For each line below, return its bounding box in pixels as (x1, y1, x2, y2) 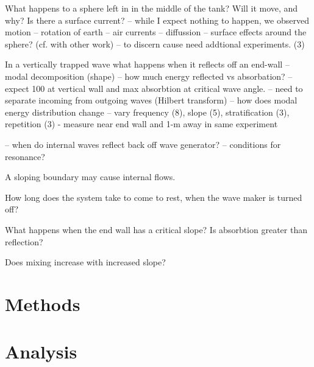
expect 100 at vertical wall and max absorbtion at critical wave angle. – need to (5, 82, 303, 94)
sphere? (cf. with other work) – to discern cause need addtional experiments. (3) (5, 37, 305, 50)
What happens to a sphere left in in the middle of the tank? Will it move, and (5, 2, 298, 14)
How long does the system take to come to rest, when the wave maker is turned (5, 190, 302, 203)
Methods (5, 291, 80, 316)
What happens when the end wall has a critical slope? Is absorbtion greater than (5, 223, 307, 236)
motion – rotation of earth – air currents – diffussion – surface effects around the (5, 26, 307, 38)
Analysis (5, 339, 77, 364)
